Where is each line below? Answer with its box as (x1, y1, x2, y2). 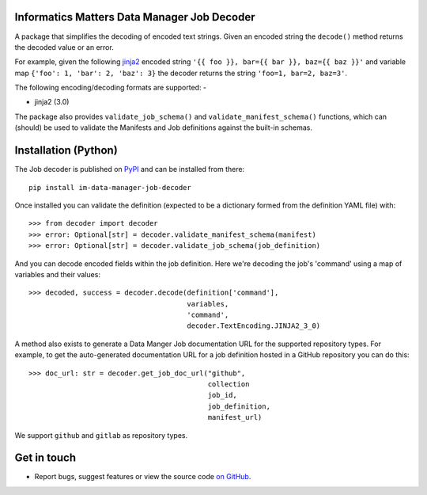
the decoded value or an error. (14, 42, 114, 51)
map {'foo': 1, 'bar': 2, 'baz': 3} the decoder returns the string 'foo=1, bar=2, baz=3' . (14, 68, 348, 78)
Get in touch (14, 451, 77, 465)
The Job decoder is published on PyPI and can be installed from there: (14, 165, 245, 174)
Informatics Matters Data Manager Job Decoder (14, 10, 256, 24)
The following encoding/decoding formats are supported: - (14, 83, 207, 93)
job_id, (207, 390, 237, 400)
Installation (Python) (14, 143, 118, 158)
